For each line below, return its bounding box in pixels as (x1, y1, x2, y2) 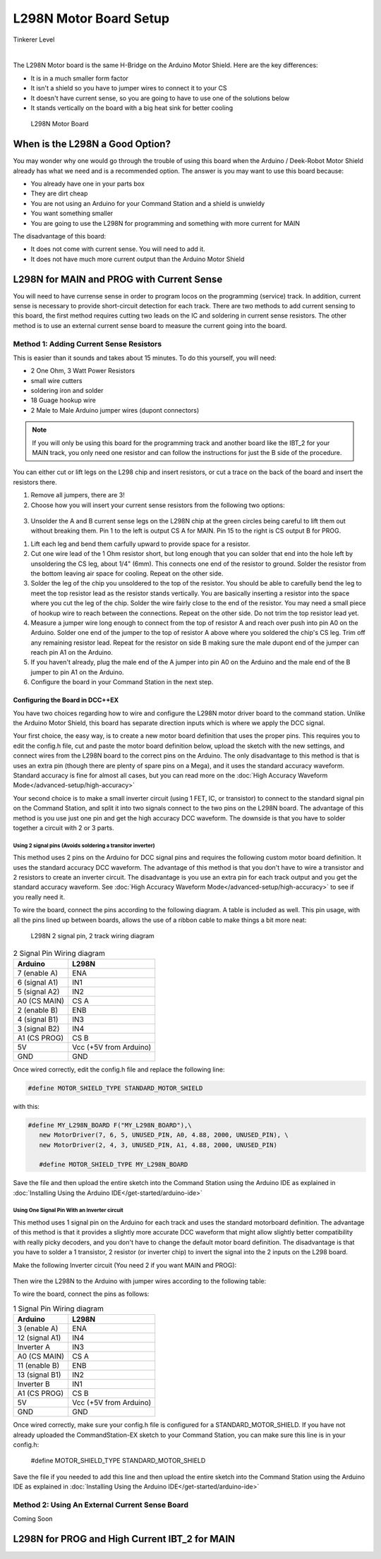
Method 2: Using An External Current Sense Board (13, 1500, 188, 1510)
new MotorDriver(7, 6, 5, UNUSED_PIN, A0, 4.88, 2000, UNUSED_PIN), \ (39, 1131, 289, 1139)
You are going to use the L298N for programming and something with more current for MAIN (30, 219, 300, 227)
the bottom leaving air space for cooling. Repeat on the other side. (30, 569, 224, 578)
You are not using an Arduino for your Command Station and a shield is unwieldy (30, 199, 265, 207)
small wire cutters (30, 376, 83, 384)
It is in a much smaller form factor (30, 74, 128, 83)
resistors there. (13, 478, 58, 486)
